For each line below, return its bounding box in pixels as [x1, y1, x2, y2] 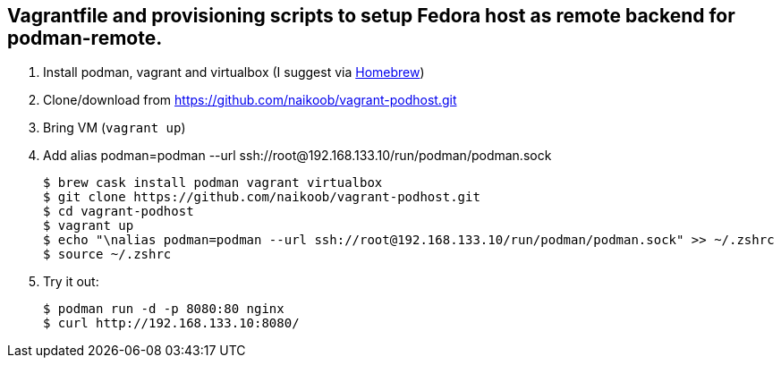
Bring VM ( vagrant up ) [43, 120, 186, 136]
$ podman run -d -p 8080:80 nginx [43, 301, 284, 317]
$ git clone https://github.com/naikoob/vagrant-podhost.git [43, 190, 480, 205]
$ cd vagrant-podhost [43, 204, 194, 219]
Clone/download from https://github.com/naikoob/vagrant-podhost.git [43, 92, 457, 108]
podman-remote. [7, 27, 163, 49]
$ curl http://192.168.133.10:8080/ [43, 316, 300, 331]
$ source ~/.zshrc [43, 247, 172, 262]
